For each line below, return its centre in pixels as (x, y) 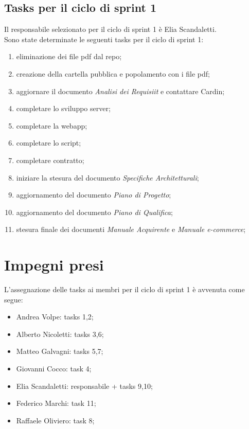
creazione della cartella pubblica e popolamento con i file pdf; (113, 73)
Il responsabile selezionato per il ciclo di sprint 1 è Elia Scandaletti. (110, 29)
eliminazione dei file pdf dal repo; (69, 56)
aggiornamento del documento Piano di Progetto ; (94, 195)
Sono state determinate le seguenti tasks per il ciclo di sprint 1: (104, 39)
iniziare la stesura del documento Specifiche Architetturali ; (108, 177)
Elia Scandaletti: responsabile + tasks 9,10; (84, 386)
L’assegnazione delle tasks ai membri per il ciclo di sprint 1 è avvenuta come (124, 289)
